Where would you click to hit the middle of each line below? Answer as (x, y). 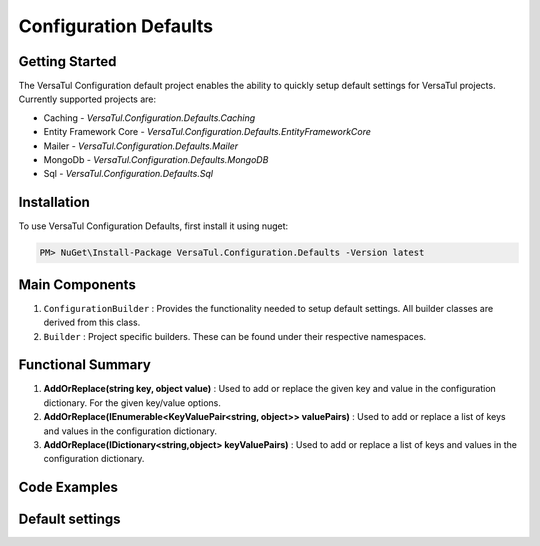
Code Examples (68, 487)
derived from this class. (92, 322)
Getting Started (67, 61)
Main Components (77, 284)
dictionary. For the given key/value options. (132, 402)
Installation (54, 202)
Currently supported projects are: (87, 99)
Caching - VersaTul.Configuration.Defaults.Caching (149, 117)
